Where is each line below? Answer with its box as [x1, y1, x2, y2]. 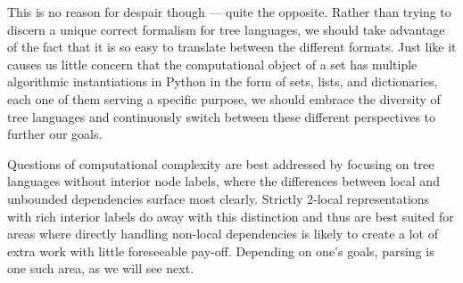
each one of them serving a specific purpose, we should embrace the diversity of [7, 89, 441, 108]
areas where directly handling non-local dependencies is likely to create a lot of [7, 224, 438, 243]
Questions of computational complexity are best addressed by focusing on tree [7, 154, 434, 173]
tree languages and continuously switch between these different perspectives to [7, 107, 436, 125]
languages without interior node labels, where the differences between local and [7, 172, 440, 190]
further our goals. [7, 125, 103, 143]
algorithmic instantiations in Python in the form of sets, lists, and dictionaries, [7, 72, 438, 91]
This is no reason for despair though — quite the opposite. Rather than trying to [7, 3, 451, 20]
